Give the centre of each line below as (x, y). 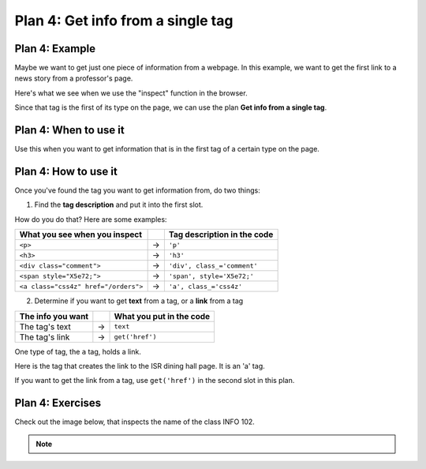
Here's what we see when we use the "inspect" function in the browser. (131, 93)
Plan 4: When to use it (70, 130)
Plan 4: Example (55, 49)
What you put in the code (162, 316)
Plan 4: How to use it (66, 171)
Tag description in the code (221, 234)
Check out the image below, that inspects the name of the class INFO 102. (135, 422)
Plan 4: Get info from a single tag (124, 21)
